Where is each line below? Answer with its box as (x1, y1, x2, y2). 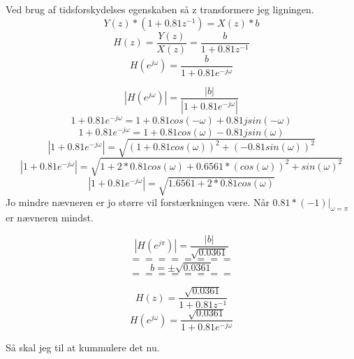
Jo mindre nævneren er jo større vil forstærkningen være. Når (6, 195, 270, 210)
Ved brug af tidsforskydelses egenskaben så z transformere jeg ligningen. (6, 2, 314, 16)
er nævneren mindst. (6, 210, 94, 225)
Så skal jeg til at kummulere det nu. (6, 340, 160, 355)
